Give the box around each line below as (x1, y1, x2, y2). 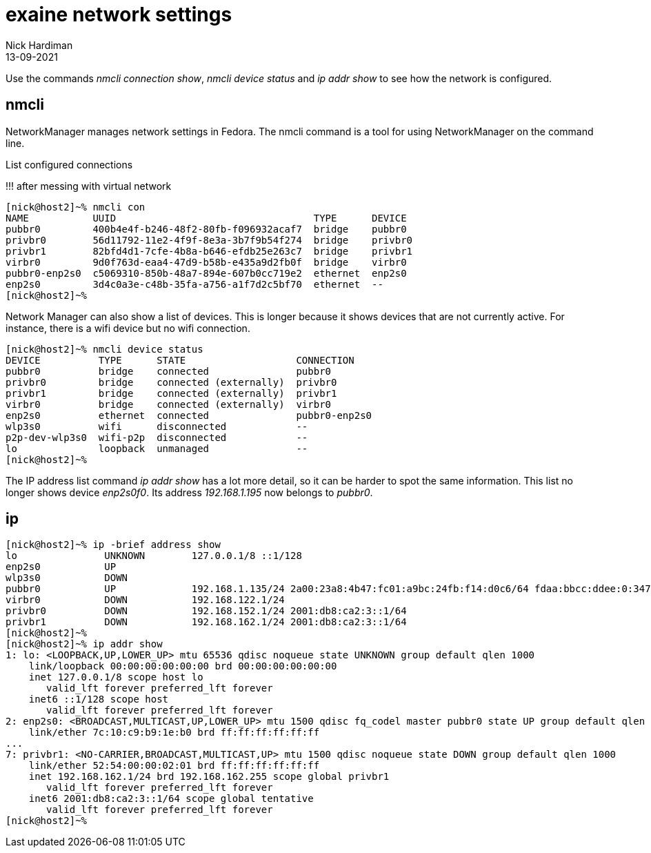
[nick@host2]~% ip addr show (6, 638, 163, 650)
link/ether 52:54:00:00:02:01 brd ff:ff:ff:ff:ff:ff (28, 760, 320, 772)
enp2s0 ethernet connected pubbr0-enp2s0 (6, 409, 372, 421)
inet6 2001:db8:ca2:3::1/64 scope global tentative (28, 793, 314, 805)
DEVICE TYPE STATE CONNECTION (6, 354, 354, 366)
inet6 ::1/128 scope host (28, 694, 169, 705)
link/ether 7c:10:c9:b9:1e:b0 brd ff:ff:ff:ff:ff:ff (28, 727, 320, 738)
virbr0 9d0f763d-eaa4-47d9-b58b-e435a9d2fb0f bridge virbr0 (6, 256, 407, 268)
